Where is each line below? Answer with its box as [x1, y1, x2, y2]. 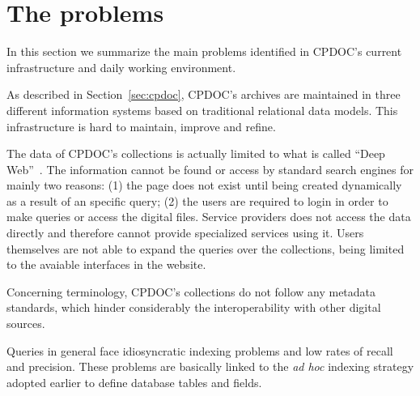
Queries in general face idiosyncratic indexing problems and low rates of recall [6, 342, 393, 359]
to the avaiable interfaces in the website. [6, 256, 206, 273]
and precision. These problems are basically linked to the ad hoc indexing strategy [6, 358, 414, 375]
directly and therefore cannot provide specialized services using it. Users [6, 224, 364, 241]
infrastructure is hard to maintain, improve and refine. [6, 117, 276, 134]
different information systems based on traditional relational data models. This [6, 101, 398, 118]
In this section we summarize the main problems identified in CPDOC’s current [6, 43, 402, 60]
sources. [6, 315, 45, 332]
